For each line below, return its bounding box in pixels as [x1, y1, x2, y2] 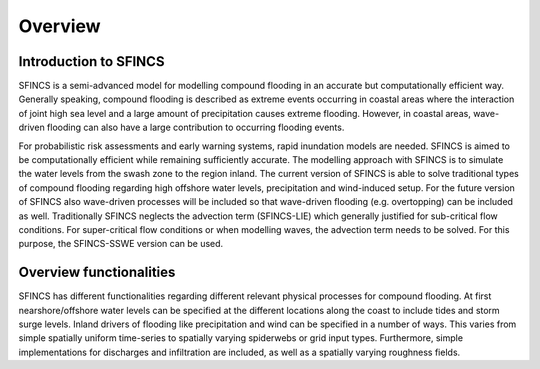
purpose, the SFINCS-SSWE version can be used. [18, 238, 224, 250]
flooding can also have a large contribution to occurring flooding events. [46, 121, 345, 134]
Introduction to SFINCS [18, 53, 165, 70]
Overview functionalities [18, 264, 176, 281]
